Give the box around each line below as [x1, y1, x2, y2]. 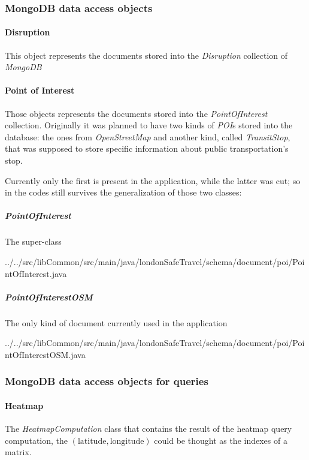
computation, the [5, 434, 68, 446]
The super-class [5, 235, 62, 248]
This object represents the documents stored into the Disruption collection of [5, 49, 288, 61]
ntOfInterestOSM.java [5, 348, 86, 360]
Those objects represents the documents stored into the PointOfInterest [5, 107, 268, 119]
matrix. [5, 446, 32, 458]
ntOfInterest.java [5, 267, 67, 279]
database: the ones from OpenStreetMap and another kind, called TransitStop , [5, 130, 290, 143]
